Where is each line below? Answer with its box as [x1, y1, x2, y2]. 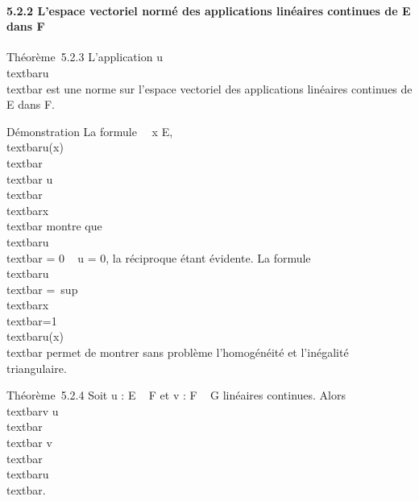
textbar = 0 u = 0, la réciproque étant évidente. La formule [6, 249, 311, 266]
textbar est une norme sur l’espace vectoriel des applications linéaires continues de [6, 80, 413, 97]
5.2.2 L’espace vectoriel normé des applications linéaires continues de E [6, 2, 411, 19]
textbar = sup [6, 280, 78, 297]
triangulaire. [6, 359, 67, 376]
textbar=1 [6, 312, 57, 329]
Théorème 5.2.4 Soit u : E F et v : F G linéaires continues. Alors [6, 387, 346, 404]
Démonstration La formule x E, [6, 122, 173, 139]
